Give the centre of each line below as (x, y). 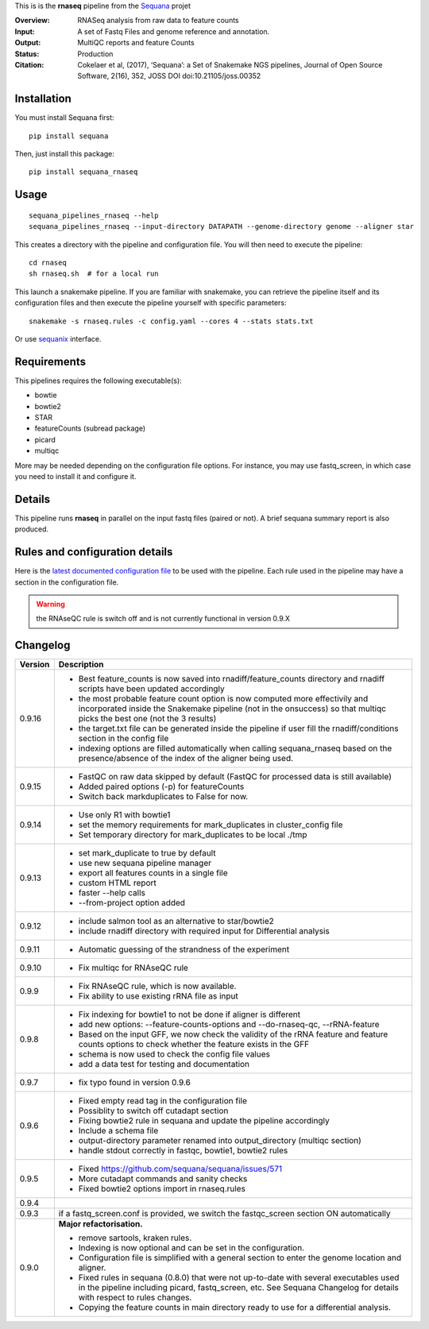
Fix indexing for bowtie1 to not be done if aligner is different (189, 1014)
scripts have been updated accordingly (152, 689)
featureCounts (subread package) (90, 428)
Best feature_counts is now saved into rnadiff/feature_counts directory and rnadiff (232, 679)
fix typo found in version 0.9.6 (134, 1083)
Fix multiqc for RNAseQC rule (133, 968)
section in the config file (124, 739)
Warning (50, 604)
